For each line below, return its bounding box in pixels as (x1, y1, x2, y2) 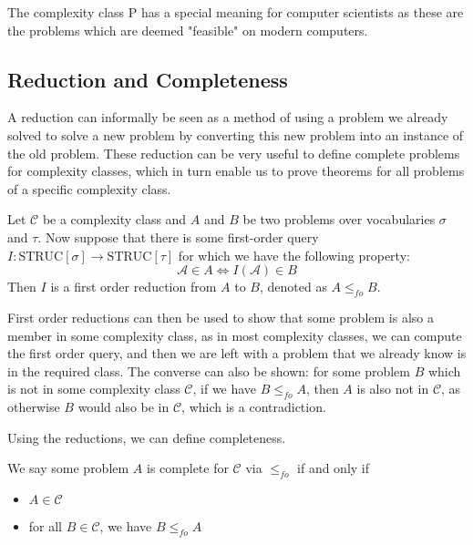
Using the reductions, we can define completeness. (7, 427, 286, 447)
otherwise (7, 397, 60, 416)
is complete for (147, 458, 229, 478)
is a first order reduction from (50, 277, 217, 296)
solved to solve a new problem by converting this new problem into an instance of (7, 125, 464, 144)
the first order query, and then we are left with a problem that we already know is (7, 344, 467, 363)
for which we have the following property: (178, 245, 410, 264)
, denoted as (259, 277, 327, 296)
